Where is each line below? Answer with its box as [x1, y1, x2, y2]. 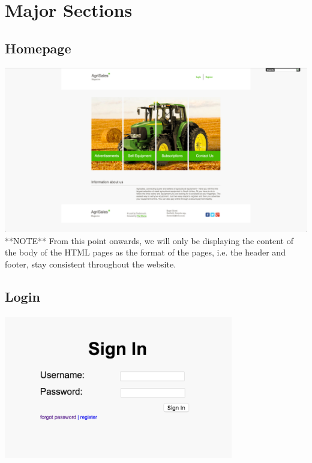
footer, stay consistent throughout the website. [5, 258, 176, 270]
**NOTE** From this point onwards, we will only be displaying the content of [5, 234, 293, 246]
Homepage [5, 38, 71, 57]
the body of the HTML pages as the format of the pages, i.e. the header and [5, 246, 286, 258]
